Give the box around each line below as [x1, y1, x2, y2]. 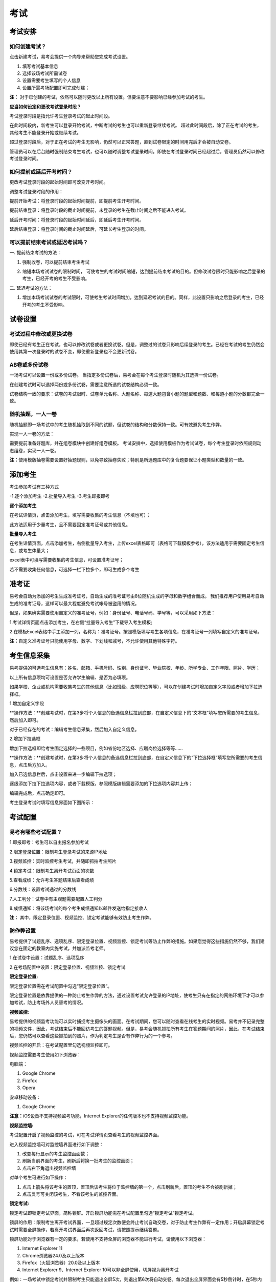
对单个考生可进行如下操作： [9, 1174, 68, 1180]
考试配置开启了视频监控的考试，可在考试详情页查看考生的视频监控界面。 [9, 1132, 162, 1138]
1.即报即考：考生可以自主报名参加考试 [9, 839, 89, 846]
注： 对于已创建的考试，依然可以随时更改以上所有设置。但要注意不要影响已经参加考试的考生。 [9, 94, 208, 100]
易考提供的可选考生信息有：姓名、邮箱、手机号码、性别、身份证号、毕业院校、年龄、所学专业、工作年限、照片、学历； [9, 665, 260, 671]
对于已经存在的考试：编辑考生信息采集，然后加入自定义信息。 [9, 726, 140, 733]
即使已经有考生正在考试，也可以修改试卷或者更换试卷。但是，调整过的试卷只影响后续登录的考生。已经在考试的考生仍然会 [9, 341, 265, 347]
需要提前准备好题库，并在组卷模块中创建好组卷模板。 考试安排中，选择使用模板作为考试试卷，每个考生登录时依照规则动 [9, 440, 262, 446]
